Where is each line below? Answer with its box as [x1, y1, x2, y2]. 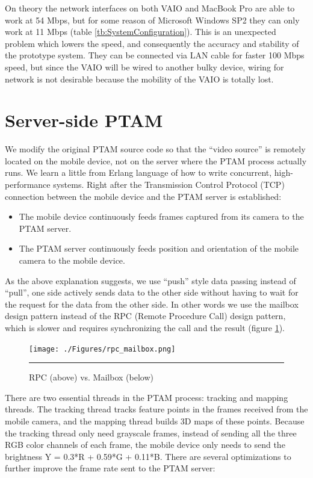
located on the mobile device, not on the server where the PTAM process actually [5, 154, 307, 167]
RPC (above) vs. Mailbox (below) [29, 371, 153, 383]
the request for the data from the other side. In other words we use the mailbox [5, 297, 299, 310]
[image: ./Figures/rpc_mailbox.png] [29, 344, 176, 353]
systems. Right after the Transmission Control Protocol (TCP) [53, 178, 285, 191]
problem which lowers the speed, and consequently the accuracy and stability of [5, 37, 299, 49]
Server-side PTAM [5, 108, 163, 132]
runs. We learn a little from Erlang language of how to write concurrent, [5, 166, 272, 179]
